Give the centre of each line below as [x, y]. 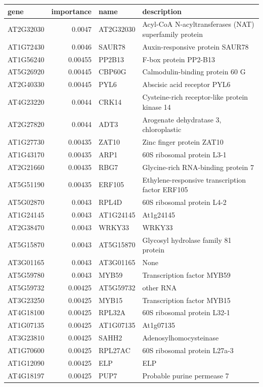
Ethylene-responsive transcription [194, 179]
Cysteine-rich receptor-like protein [195, 97]
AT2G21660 [26, 167]
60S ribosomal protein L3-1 [184, 154]
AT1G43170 [26, 154]
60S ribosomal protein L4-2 [184, 202]
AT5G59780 [26, 274]
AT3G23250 [26, 300]
